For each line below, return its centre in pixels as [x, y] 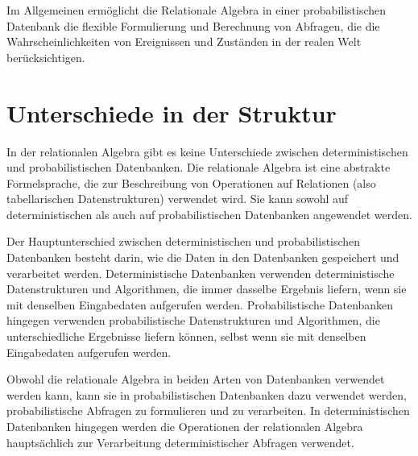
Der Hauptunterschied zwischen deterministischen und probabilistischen [184, 241]
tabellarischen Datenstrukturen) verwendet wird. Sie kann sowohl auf [178, 199]
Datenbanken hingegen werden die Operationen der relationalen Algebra [185, 426]
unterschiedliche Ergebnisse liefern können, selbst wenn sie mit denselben [186, 336]
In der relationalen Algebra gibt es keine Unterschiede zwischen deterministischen [207, 151]
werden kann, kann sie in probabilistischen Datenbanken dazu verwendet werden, [207, 394]
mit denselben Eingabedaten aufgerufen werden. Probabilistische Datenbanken [200, 304]
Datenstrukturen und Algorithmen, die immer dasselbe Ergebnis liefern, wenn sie [207, 289]
